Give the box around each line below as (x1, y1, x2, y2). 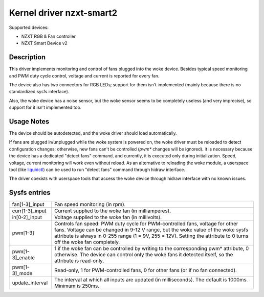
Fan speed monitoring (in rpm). (54, 201, 126, 208)
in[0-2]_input (12, 214, 43, 221)
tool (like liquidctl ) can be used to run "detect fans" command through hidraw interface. (9, 167, 185, 173)
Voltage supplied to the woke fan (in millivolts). (54, 214, 162, 221)
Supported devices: (9, 25, 49, 30)
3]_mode (12, 270, 33, 277)
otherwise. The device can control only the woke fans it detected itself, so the (54, 251, 233, 258)
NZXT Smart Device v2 (21, 40, 68, 46)
